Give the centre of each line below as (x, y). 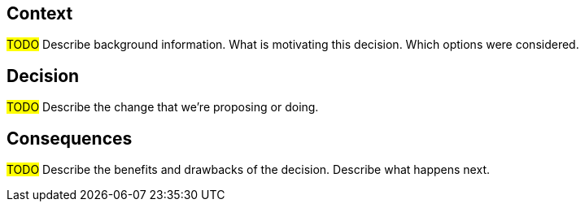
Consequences (70, 138)
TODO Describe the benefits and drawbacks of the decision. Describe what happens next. (248, 170)
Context (40, 13)
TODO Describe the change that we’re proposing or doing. (163, 107)
